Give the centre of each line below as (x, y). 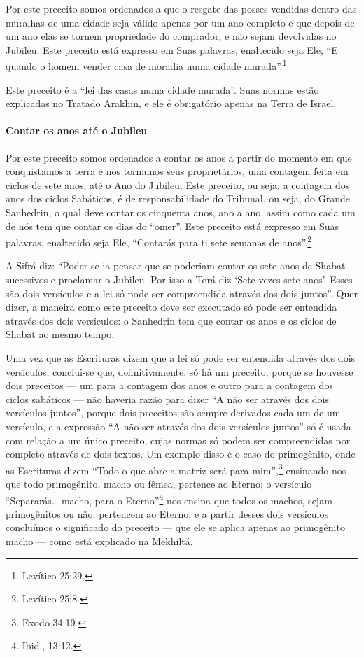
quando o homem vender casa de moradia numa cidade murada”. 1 (146, 65)
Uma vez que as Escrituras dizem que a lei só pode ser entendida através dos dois (181, 357)
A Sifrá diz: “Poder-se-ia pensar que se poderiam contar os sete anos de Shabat (176, 266)
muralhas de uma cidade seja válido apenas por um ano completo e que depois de (180, 22)
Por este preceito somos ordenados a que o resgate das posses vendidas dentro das (181, 8)
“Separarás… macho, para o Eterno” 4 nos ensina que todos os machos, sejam (169, 499)
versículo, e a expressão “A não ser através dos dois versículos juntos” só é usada (178, 426)
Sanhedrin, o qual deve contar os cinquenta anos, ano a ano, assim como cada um (181, 212)
